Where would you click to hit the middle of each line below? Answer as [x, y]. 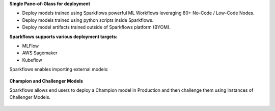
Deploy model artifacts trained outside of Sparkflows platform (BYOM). [96, 27]
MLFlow [31, 46]
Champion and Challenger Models [46, 81]
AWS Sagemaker [40, 53]
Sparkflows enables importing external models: [59, 69]
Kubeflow [32, 60]
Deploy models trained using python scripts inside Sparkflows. [88, 20]
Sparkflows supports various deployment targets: [63, 36]
